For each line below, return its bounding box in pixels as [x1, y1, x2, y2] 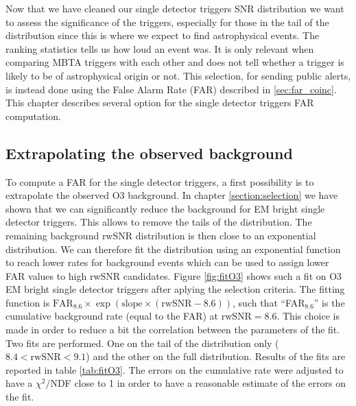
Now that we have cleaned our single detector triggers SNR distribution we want [5, 1, 344, 15]
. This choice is [276, 309, 340, 323]
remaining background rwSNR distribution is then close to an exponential [5, 228, 316, 242]
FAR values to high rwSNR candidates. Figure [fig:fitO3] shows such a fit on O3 [5, 268, 342, 283]
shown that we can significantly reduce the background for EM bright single [5, 201, 325, 215]
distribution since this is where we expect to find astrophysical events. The [5, 28, 320, 43]
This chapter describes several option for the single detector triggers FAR [5, 95, 314, 110]
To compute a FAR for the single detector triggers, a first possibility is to [5, 174, 314, 189]
